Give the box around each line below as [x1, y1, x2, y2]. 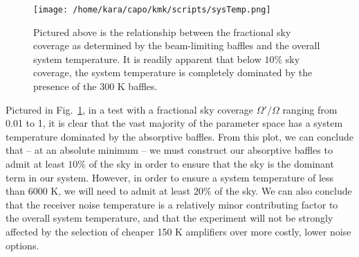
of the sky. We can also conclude [214, 184, 352, 198]
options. [6, 238, 39, 252]
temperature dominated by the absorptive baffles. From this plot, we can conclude [6, 129, 354, 143]
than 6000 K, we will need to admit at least [6, 184, 191, 198]
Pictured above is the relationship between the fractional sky [33, 24, 291, 39]
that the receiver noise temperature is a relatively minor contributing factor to [6, 197, 338, 211]
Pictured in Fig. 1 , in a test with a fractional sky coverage [6, 102, 254, 116]
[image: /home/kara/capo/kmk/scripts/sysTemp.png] [33, 5, 271, 15]
